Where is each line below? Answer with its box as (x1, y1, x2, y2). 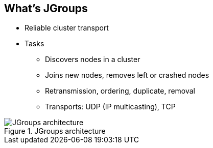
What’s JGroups (4, 2, 88, 15)
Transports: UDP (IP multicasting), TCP (45, 102, 176, 111)
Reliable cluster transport (25, 23, 109, 33)
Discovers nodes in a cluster (45, 55, 140, 64)
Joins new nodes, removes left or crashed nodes (45, 71, 209, 80)
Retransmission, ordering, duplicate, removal (45, 86, 196, 96)
